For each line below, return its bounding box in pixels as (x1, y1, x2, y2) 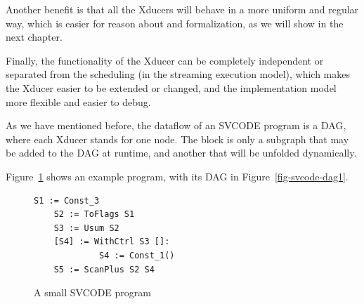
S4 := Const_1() (99, 250, 175, 260)
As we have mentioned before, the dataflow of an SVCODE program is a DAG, (6, 118, 346, 133)
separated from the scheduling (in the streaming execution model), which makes (6, 67, 351, 81)
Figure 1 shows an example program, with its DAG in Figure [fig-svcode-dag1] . (6, 168, 349, 183)
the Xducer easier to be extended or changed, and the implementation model (6, 80, 337, 95)
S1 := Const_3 (34, 195, 100, 206)
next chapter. (6, 29, 63, 44)
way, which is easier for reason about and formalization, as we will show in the (6, 15, 344, 30)
